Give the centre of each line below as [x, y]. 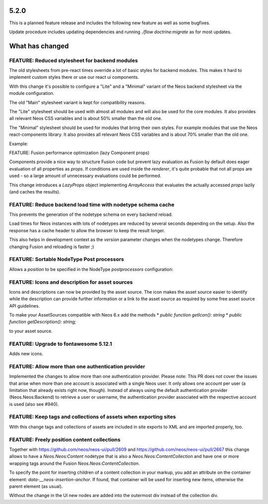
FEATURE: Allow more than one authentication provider [77, 366]
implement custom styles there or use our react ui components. [74, 77]
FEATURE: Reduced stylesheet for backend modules [74, 61]
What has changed [39, 46]
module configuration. [32, 93]
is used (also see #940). [34, 404]
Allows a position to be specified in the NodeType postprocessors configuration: [91, 269]
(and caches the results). [35, 191]
